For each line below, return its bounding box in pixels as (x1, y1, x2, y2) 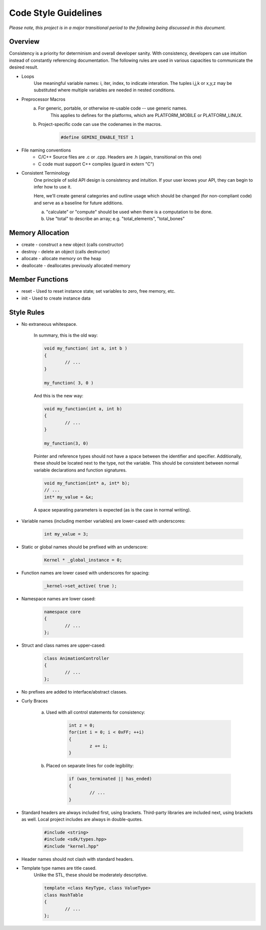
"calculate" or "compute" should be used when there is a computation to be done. (46, 209, 213, 215)
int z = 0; (68, 722, 95, 728)
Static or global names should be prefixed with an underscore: (21, 543, 148, 550)
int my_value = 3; (44, 531, 89, 537)
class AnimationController (44, 656, 109, 661)
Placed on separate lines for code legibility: (46, 763, 134, 769)
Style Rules (9, 308, 45, 316)
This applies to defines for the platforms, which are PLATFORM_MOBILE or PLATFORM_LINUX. (50, 112, 243, 118)
